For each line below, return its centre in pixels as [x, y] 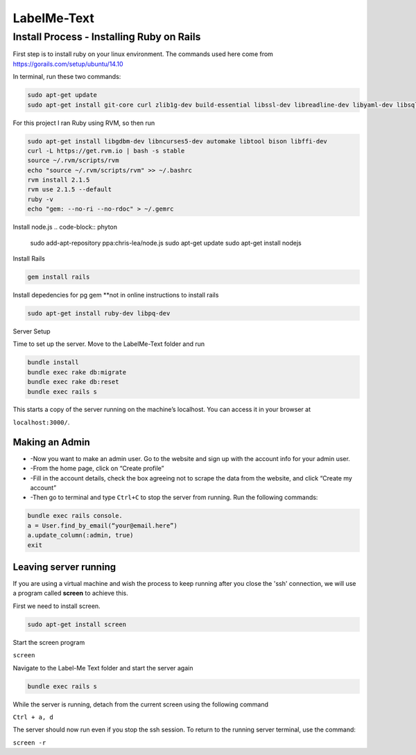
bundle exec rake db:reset [73, 382]
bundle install [53, 363]
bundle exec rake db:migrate [77, 372]
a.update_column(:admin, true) [81, 535]
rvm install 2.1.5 [59, 180]
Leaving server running [64, 567]
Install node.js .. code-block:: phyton [65, 227]
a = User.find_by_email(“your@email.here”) [103, 526]
